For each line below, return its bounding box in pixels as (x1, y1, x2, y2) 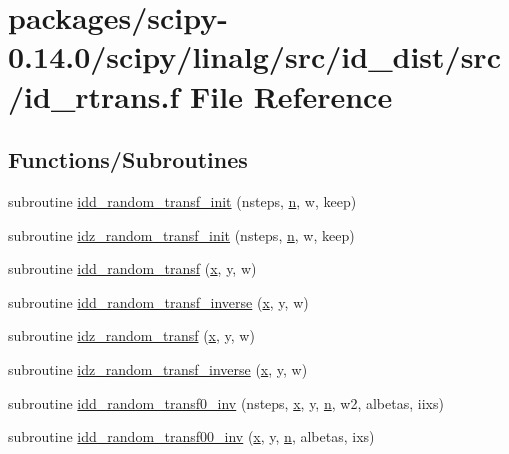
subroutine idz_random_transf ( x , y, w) (8, 325, 255, 346)
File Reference (190, 75, 393, 116)
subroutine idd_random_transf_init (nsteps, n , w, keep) (8, 190, 357, 211)
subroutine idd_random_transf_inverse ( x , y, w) (8, 291, 309, 312)
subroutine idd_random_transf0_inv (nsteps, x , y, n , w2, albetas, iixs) (8, 392, 444, 413)
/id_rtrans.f (8, 75, 180, 116)
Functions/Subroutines (8, 144, 248, 175)
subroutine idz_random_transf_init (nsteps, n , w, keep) (8, 224, 355, 245)
